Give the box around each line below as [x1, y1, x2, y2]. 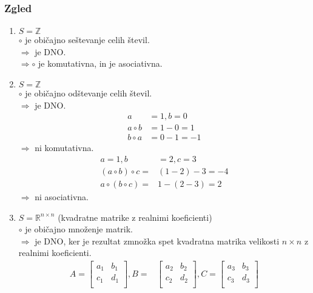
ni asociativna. [35, 190, 89, 203]
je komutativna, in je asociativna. [38, 57, 163, 70]
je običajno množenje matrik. [25, 223, 133, 235]
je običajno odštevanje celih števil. [25, 87, 152, 99]
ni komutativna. [35, 141, 94, 154]
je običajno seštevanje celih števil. [25, 33, 150, 46]
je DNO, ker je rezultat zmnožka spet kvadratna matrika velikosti [35, 234, 280, 247]
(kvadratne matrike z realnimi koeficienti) [58, 210, 212, 223]
